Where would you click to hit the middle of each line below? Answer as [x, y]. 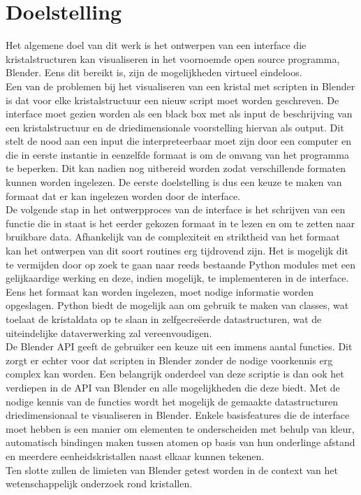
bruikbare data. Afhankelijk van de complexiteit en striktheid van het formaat [173, 237]
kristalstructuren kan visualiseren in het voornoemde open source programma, [173, 58]
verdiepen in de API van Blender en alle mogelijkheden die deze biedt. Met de [173, 387]
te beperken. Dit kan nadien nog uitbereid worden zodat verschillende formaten [176, 168]
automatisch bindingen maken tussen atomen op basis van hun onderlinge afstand [180, 442]
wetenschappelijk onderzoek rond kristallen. [99, 483]
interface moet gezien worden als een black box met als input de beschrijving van [179, 114]
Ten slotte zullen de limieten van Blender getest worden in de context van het [172, 469]
